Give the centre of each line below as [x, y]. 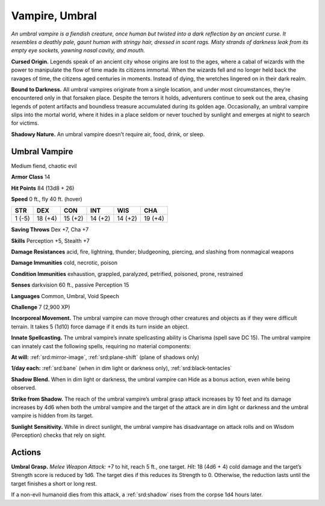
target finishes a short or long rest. [54, 483]
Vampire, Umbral [54, 16]
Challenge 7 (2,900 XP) [41, 307]
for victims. [25, 123]
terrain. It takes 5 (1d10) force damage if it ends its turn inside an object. [100, 326]
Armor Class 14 [31, 177]
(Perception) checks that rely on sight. [59, 435]
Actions [26, 452]
